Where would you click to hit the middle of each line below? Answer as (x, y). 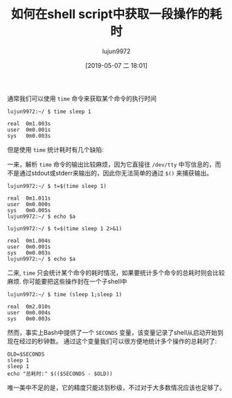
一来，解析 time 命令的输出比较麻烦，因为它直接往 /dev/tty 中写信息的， (111, 164)
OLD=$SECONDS (26, 354)
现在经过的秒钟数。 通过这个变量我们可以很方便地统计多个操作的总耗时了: (112, 341)
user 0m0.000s (29, 204)
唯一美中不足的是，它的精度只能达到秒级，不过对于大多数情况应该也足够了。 (116, 387)
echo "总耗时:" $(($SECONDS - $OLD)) (60, 374)
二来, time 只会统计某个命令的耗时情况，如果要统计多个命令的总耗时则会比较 (116, 272)
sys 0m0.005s (29, 210)
